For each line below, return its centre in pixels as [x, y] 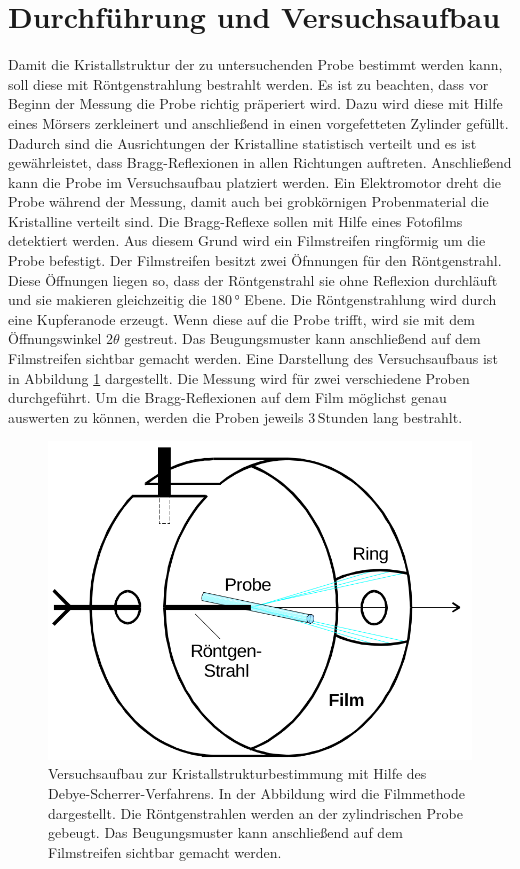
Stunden [343, 418]
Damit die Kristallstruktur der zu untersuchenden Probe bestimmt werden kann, [255, 64]
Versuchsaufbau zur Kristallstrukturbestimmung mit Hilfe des [237, 773]
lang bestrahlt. [417, 416]
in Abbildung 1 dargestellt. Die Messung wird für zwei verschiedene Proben [239, 377]
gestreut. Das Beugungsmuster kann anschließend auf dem [302, 338]
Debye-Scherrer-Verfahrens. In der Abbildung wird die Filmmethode [256, 792]
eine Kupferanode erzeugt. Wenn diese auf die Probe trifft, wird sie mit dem [241, 318]
